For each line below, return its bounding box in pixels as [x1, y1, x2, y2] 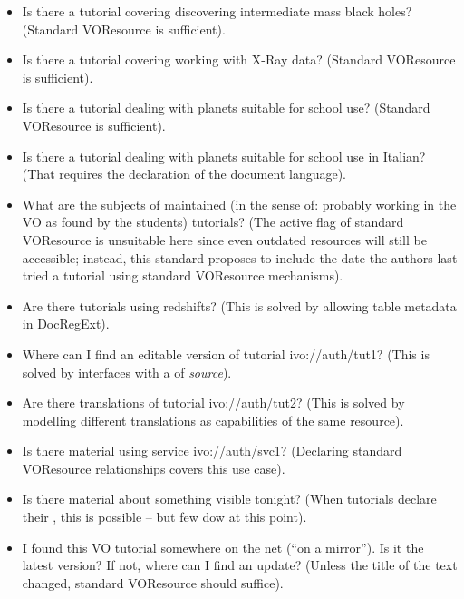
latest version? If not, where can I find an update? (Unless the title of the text [22, 555, 458, 574]
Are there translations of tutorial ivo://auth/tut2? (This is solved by [22, 393, 405, 412]
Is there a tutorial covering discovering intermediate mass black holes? [22, 2, 412, 20]
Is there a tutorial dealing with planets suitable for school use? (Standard [22, 98, 430, 117]
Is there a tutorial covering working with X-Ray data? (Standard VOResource [22, 50, 456, 69]
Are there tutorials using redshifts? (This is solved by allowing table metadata [22, 296, 457, 315]
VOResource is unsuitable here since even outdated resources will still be [22, 230, 427, 249]
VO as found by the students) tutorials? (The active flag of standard [22, 212, 404, 231]
